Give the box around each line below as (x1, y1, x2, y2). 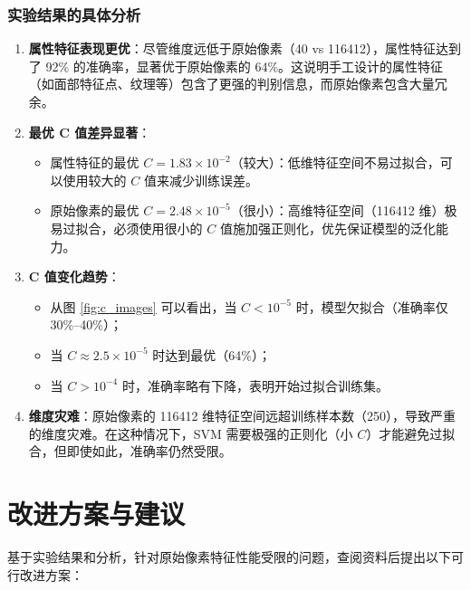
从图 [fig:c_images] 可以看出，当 (50, 297, 237, 316)
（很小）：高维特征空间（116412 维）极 (230, 201, 457, 220)
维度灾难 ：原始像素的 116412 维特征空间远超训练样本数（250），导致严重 (28, 406, 457, 425)
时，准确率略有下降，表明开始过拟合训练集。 (121, 376, 389, 395)
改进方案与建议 (7, 495, 186, 532)
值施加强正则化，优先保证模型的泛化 (219, 218, 436, 237)
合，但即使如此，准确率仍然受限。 (28, 442, 232, 461)
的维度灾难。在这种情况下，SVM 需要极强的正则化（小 (28, 423, 353, 442)
